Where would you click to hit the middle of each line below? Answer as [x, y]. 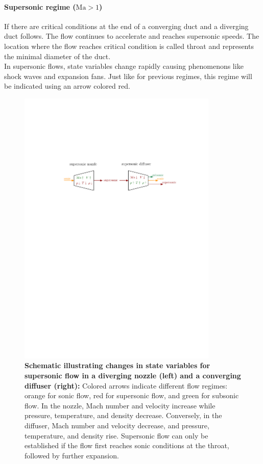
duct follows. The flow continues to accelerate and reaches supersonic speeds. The [132, 36]
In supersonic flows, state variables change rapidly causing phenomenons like [124, 66]
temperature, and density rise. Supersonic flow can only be [116, 435]
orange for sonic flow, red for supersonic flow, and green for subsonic [132, 395]
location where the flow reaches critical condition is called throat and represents [129, 46]
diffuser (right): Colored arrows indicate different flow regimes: [126, 385]
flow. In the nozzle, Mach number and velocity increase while [120, 405]
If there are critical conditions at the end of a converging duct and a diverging [126, 26]
